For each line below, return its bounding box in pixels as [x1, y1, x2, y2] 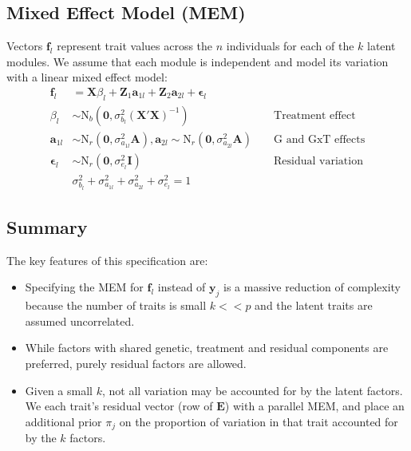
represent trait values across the [57, 38, 213, 54]
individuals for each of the [226, 38, 354, 54]
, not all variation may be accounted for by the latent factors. [101, 382, 403, 398]
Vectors [6, 38, 43, 54]
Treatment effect [274, 109, 356, 121]
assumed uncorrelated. [25, 312, 135, 329]
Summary [6, 214, 88, 239]
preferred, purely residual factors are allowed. [25, 354, 247, 371]
